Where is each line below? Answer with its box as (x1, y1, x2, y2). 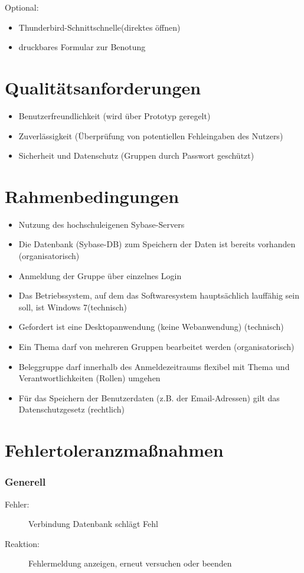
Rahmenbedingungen (5, 184, 179, 208)
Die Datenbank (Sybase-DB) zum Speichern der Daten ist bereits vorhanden (18, 238, 296, 250)
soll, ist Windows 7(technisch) (18, 300, 127, 313)
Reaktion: (5, 537, 40, 549)
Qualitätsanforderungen (5, 75, 201, 99)
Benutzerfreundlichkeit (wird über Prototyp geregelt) (18, 109, 211, 122)
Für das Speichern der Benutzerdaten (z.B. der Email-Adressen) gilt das (18, 391, 280, 404)
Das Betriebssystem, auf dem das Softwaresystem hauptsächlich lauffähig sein (18, 289, 299, 302)
